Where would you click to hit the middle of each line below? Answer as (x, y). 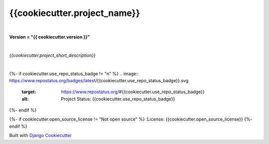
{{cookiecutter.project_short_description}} (52, 55)
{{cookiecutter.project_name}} (75, 13)
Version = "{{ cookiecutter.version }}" (50, 37)
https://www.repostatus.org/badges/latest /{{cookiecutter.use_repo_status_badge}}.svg (99, 80)
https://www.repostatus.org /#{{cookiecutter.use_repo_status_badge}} (133, 92)
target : (29, 92)
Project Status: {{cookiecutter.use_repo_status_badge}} (118, 99)
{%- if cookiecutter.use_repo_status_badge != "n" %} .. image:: (74, 73)
